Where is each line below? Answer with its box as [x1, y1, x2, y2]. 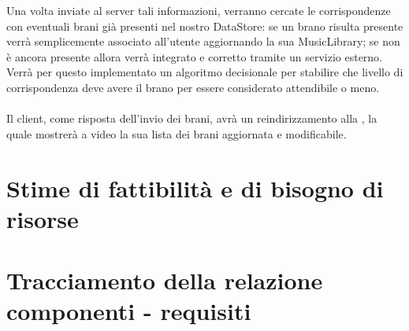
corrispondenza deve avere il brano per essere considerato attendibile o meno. [6, 79, 380, 95]
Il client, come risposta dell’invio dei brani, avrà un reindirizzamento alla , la [6, 110, 377, 127]
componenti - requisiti [6, 295, 251, 327]
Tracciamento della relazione [6, 264, 323, 296]
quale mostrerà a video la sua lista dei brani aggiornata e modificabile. [6, 125, 347, 142]
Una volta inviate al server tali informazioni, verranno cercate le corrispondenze [6, 2, 391, 18]
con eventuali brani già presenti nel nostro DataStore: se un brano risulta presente [6, 17, 403, 34]
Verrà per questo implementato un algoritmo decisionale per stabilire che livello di [6, 64, 403, 80]
